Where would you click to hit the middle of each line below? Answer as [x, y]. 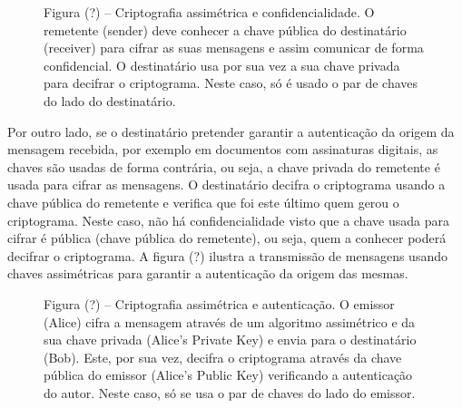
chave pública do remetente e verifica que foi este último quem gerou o [203, 202]
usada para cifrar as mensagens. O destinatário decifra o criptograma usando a [226, 185]
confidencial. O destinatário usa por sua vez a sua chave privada [222, 65]
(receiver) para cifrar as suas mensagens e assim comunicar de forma [234, 48]
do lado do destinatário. [110, 100]
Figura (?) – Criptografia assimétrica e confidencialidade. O [209, 12]
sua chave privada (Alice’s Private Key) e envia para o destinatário [230, 340]
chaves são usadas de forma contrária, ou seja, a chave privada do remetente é [224, 166]
